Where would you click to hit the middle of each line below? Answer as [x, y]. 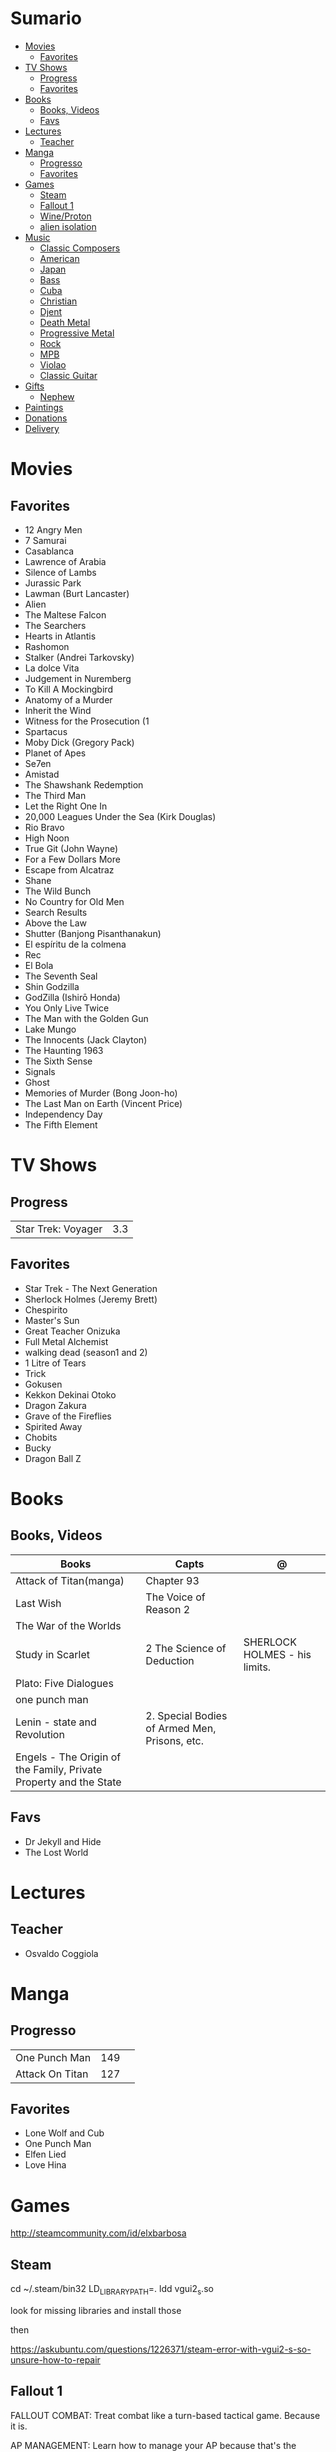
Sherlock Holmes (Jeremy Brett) [91, 1299]
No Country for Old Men [74, 901]
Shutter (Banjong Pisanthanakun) [93, 933]
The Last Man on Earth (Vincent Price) [103, 1103]
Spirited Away [53, 1426]
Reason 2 [168, 1609]
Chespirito [46, 1309]
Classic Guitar [68, 375]
